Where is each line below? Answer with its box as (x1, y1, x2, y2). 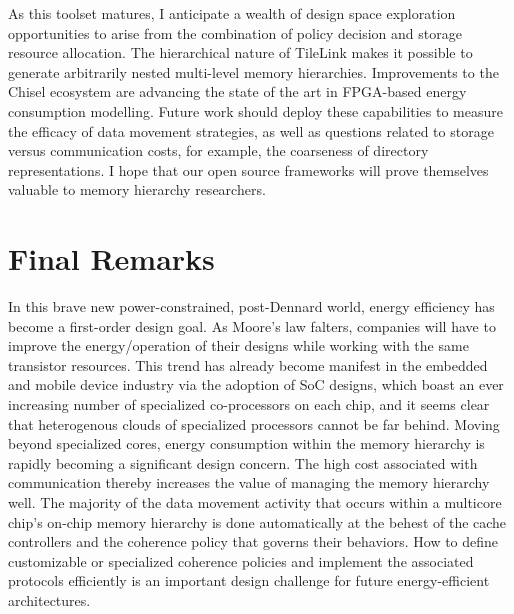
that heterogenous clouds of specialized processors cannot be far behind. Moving (8, 413, 500, 434)
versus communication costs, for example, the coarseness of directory (8, 140, 429, 161)
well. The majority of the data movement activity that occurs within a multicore (8, 492, 502, 512)
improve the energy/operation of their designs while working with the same (8, 335, 469, 356)
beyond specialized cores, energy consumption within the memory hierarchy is (8, 433, 485, 454)
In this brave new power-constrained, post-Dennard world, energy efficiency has (8, 296, 495, 317)
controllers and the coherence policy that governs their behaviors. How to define (8, 531, 499, 552)
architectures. (8, 589, 91, 610)
